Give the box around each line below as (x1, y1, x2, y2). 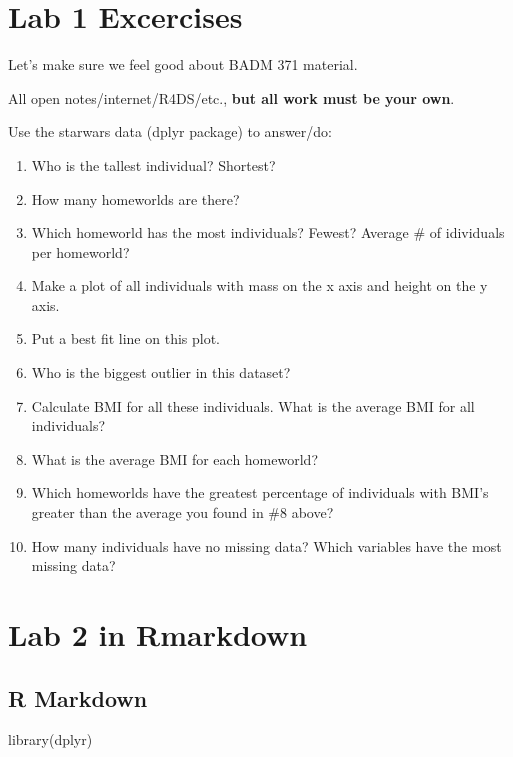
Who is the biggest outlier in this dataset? (31, 362, 291, 383)
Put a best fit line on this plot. (31, 328, 220, 349)
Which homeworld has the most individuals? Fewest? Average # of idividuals (31, 222, 505, 243)
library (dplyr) (8, 729, 93, 750)
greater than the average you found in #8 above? (31, 502, 334, 523)
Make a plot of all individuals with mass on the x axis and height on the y (31, 275, 488, 296)
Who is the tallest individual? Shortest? (31, 154, 276, 175)
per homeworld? (31, 241, 130, 262)
